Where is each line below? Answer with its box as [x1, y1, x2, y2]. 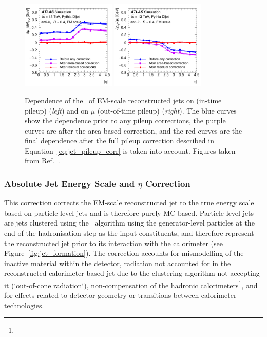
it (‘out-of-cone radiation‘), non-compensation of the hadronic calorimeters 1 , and [4, 278, 258, 290]
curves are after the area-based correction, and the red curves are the [25, 125, 242, 136]
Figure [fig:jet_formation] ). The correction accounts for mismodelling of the [4, 248, 244, 258]
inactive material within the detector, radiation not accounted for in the [4, 257, 231, 268]
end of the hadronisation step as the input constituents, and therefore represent [4, 228, 254, 238]
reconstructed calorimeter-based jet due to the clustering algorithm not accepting [4, 268, 260, 278]
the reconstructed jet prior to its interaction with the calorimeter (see [4, 237, 223, 248]
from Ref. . [25, 155, 60, 166]
